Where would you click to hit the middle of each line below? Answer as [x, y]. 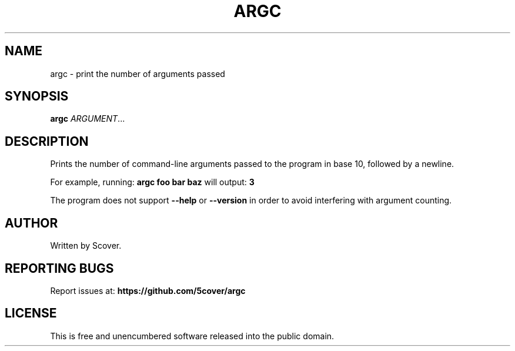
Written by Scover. [86, 246]
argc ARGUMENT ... [88, 119]
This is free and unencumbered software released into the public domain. [192, 336]
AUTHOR [31, 223]
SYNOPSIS [37, 96]
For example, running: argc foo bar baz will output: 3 [152, 182]
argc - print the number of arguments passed [138, 73]
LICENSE [31, 313]
